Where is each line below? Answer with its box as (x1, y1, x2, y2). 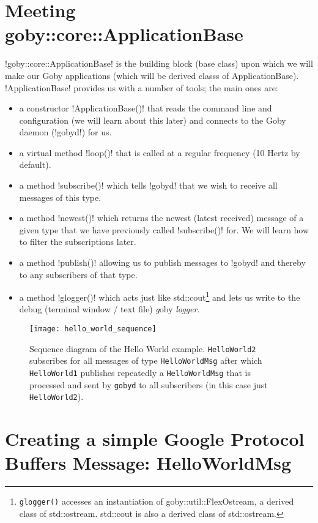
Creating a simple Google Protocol (5, 426, 305, 451)
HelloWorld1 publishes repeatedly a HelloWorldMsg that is (29, 366, 251, 379)
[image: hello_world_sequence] (29, 325, 157, 334)
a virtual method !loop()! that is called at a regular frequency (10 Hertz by (19, 146, 300, 159)
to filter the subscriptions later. (19, 235, 136, 248)
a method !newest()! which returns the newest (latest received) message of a (19, 211, 304, 224)
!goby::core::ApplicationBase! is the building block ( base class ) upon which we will (5, 57, 313, 70)
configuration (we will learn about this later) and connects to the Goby (19, 113, 286, 126)
